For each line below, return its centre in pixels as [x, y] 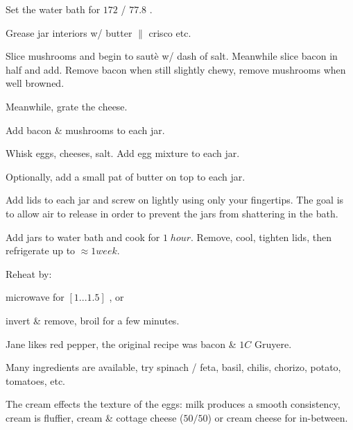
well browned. [35, 83]
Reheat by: [29, 273]
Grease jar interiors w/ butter [69, 32]
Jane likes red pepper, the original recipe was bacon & [121, 344]
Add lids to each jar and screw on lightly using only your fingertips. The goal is [175, 200]
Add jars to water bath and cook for [83, 237]
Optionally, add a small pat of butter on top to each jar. [126, 176]
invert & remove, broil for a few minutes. [93, 320]
